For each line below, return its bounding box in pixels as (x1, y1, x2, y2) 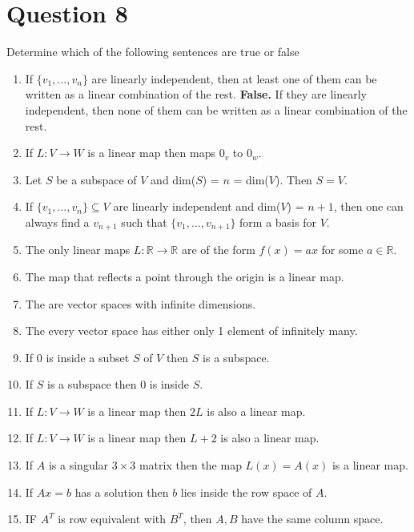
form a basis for (239, 213, 316, 230)
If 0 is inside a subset (25, 349, 130, 365)
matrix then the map (139, 457, 242, 474)
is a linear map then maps (87, 144, 215, 161)
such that (121, 213, 167, 230)
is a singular (48, 457, 109, 474)
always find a (25, 213, 90, 230)
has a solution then (74, 483, 169, 500)
